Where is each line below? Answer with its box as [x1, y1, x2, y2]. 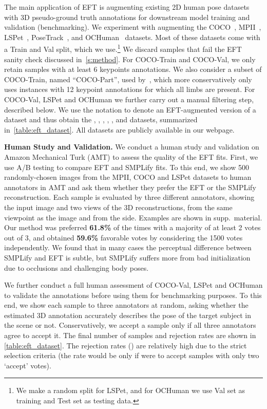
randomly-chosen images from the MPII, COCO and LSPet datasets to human [4, 172, 252, 182]
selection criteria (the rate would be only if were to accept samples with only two [4, 350, 259, 361]
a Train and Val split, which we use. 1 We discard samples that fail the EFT [4, 42, 242, 54]
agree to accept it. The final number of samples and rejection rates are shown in [4, 330, 256, 341]
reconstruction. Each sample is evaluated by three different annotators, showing [4, 192, 255, 202]
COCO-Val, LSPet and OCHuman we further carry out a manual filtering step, [4, 94, 254, 104]
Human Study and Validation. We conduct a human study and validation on [4, 141, 259, 152]
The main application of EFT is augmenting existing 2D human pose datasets [4, 2, 250, 12]
